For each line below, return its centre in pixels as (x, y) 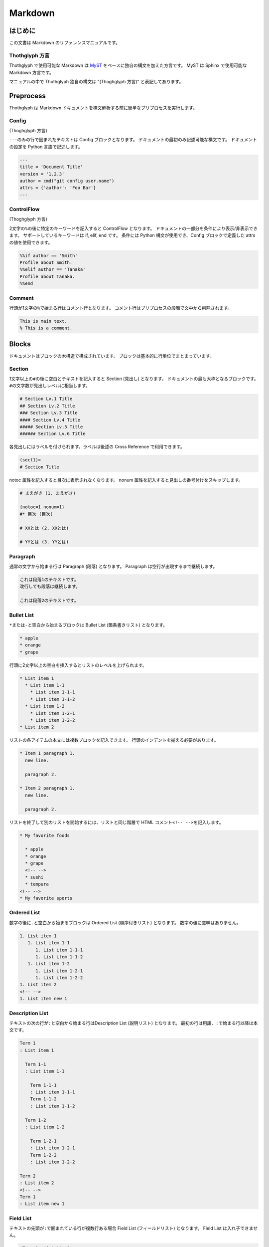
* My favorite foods (45, 835)
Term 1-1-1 (43, 1085)
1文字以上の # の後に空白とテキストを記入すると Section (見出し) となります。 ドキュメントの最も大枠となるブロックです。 (134, 379)
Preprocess (27, 96)
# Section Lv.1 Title (46, 399)
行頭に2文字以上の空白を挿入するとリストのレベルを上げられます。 (78, 665)
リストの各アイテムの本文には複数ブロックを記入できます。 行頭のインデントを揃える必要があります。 (114, 740)
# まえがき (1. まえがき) (48, 493)
